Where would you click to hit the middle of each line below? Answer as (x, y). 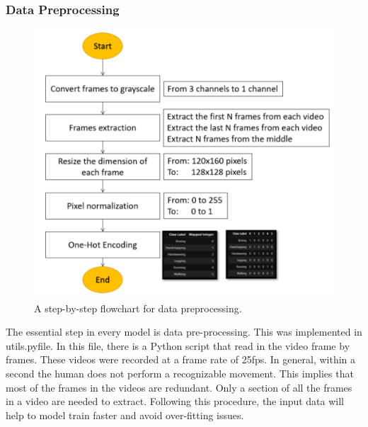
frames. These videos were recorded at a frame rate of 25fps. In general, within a (181, 359)
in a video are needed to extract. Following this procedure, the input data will (175, 401)
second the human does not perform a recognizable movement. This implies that (180, 374)
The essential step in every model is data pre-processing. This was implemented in (184, 332)
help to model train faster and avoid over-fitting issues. (125, 415)
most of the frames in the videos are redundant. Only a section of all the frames (179, 387)
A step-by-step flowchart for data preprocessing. (138, 308)
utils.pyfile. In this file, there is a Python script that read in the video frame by (178, 345)
